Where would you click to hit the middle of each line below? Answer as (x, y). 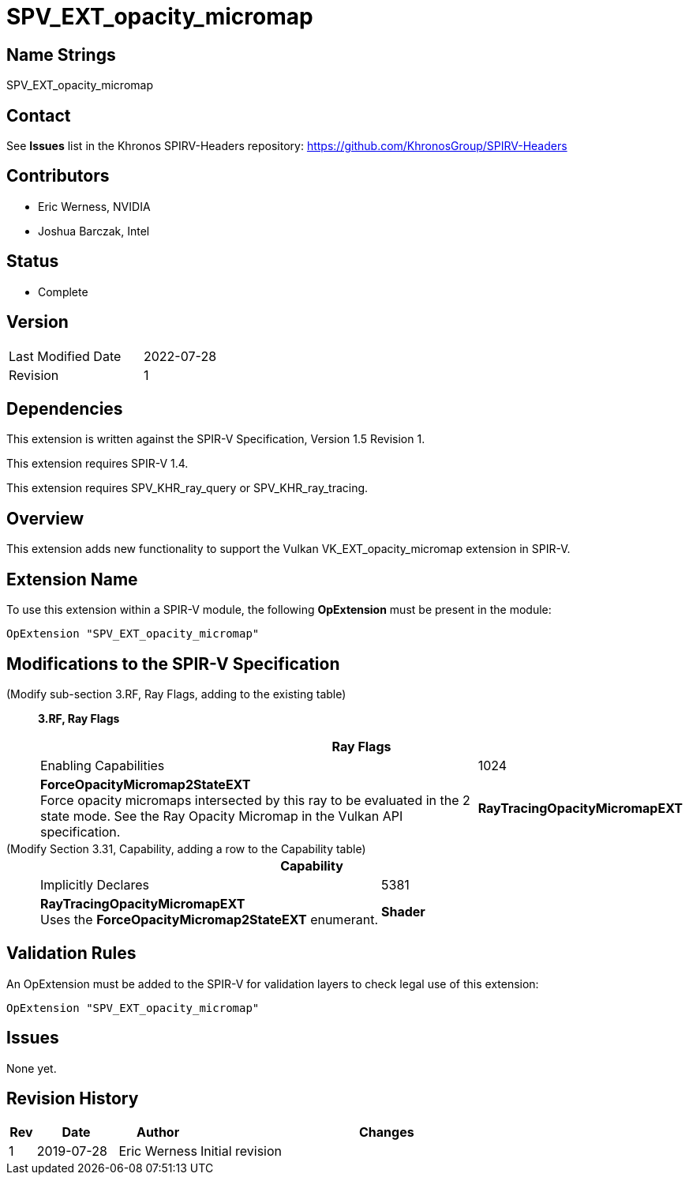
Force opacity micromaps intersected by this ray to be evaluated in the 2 (255, 800)
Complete (63, 291)
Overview (45, 518)
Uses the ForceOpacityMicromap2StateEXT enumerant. (210, 919)
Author (158, 1132)
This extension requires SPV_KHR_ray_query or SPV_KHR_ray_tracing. (187, 488)
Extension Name (72, 579)
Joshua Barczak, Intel (94, 231)
